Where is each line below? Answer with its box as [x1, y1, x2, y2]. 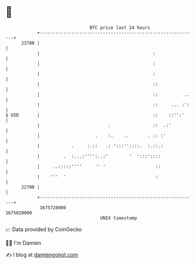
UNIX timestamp [100, 215, 137, 221]
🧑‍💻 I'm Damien [5, 239, 42, 246]
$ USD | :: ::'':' [5, 112, 184, 118]
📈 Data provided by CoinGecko [5, 226, 82, 233]
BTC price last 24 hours [89, 25, 150, 31]
